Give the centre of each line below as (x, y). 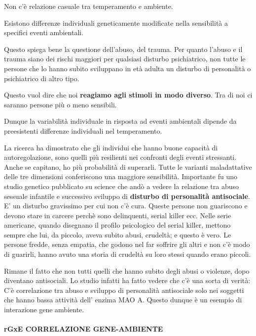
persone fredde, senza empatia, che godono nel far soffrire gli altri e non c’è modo (127, 244)
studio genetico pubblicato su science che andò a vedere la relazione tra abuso (121, 186)
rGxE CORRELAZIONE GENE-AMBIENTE (84, 329)
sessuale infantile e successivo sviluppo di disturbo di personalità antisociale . (127, 196)
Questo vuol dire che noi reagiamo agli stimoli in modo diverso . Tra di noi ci (128, 95)
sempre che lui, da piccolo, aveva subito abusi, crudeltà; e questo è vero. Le (118, 234)
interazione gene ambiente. (44, 310)
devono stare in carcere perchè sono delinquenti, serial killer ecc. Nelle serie (118, 215)
